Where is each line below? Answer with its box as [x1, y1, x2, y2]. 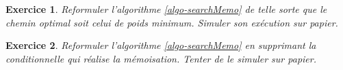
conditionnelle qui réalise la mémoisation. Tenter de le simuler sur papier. [5, 51, 316, 65]
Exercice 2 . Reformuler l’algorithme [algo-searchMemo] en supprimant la [5, 38, 316, 52]
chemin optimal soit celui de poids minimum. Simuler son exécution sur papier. [5, 15, 338, 29]
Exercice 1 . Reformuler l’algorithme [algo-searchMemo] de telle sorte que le [5, 2, 327, 16]
